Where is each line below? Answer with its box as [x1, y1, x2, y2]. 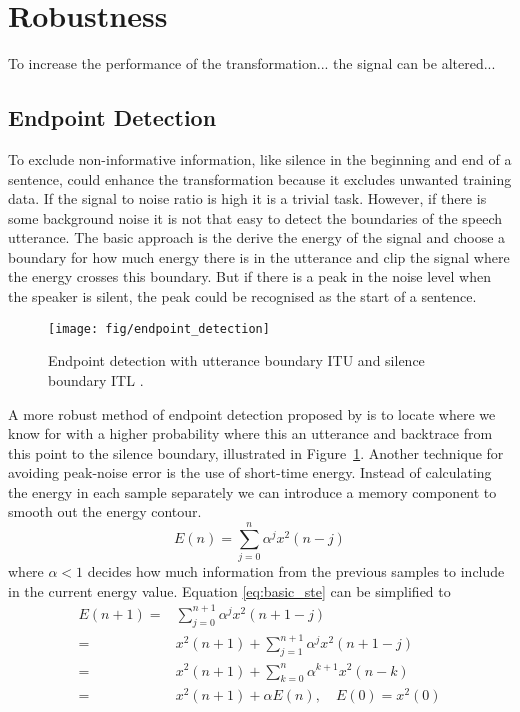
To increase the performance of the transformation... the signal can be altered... [8, 53, 496, 74]
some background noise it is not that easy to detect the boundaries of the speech [8, 207, 503, 228]
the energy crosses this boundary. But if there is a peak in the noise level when [8, 266, 492, 287]
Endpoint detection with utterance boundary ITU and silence [48, 350, 425, 371]
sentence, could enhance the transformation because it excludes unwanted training [8, 168, 512, 189]
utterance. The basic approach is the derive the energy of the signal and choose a [8, 227, 506, 248]
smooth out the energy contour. [8, 501, 202, 522]
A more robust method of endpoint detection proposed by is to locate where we [8, 403, 496, 424]
